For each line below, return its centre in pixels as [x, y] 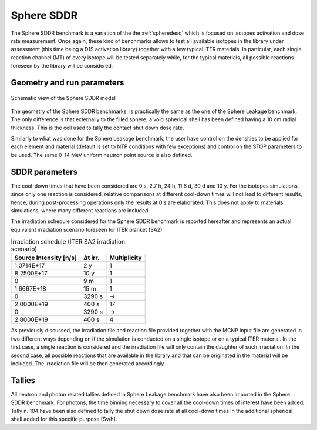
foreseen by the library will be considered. [62, 66]
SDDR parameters [44, 171]
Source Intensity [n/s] [45, 258]
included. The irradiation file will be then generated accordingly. [88, 364]
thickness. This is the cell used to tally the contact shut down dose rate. [97, 128]
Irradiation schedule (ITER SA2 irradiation [68, 242]
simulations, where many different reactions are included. [80, 210]
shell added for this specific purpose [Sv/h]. [64, 419]
